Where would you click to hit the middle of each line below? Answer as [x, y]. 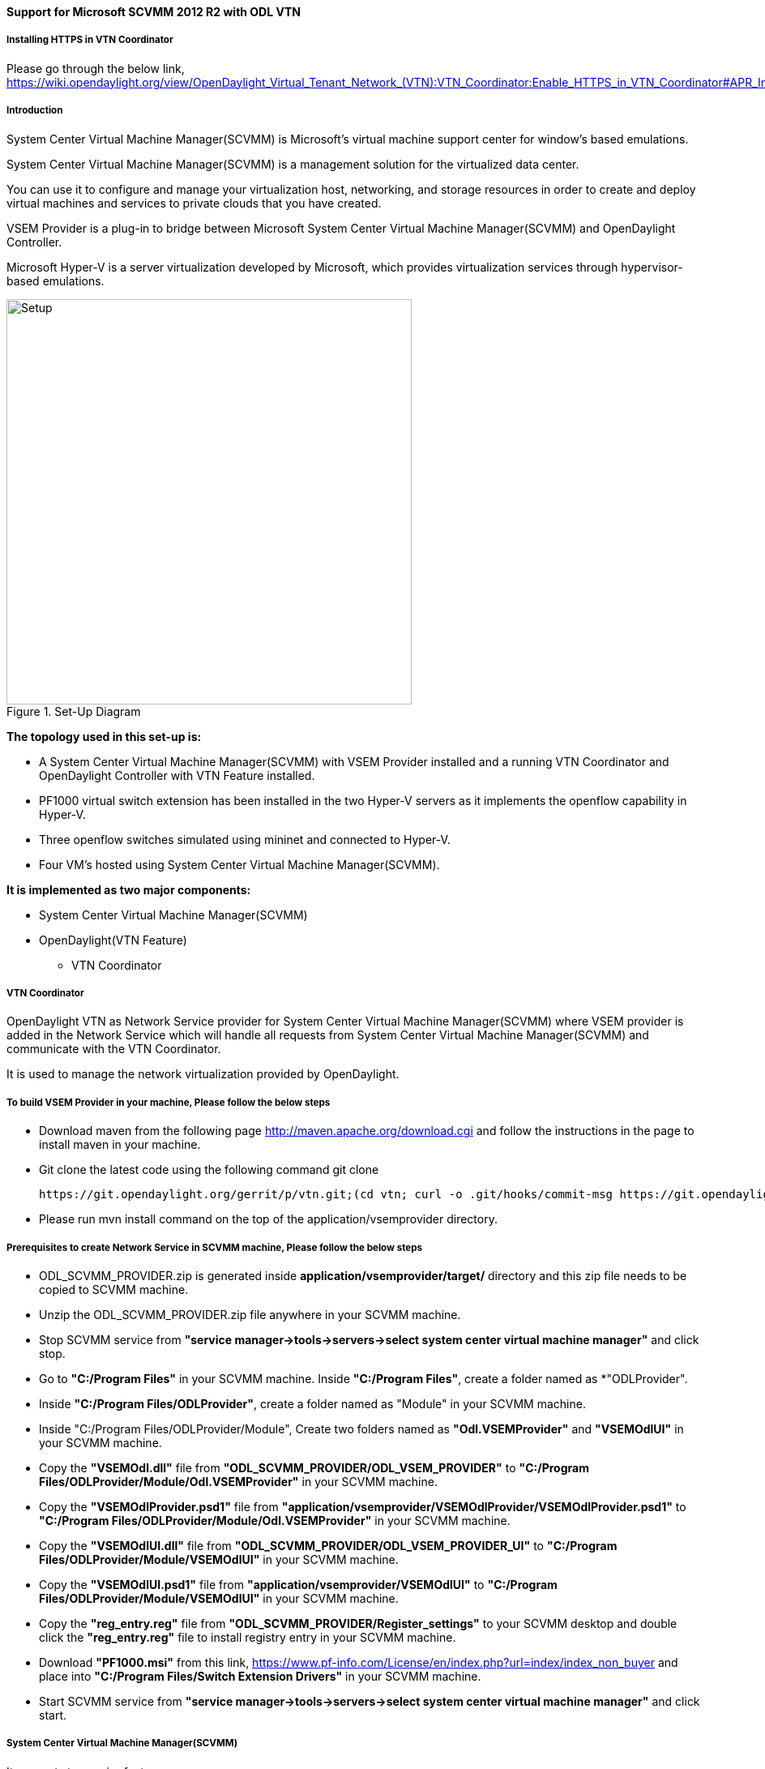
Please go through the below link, [96, 68]
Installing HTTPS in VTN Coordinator [90, 40]
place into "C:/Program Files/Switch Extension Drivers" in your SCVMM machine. [260, 1676]
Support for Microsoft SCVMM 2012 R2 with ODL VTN [154, 12]
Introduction [35, 111]
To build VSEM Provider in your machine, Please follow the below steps [169, 1102]
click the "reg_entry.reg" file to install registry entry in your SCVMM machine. [248, 1637]
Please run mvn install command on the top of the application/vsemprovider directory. [268, 1219]
